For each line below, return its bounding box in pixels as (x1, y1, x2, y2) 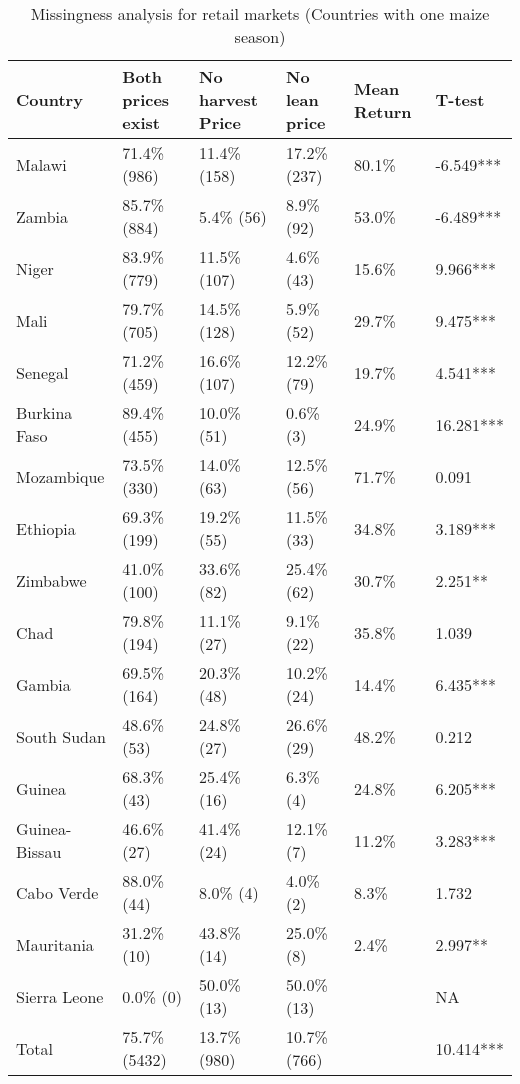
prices (122, 88, 170, 111)
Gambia (16, 672, 71, 696)
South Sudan (16, 724, 106, 748)
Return (354, 99, 412, 123)
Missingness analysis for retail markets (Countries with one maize (30, 2, 490, 25)
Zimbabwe (16, 568, 87, 592)
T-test (435, 88, 485, 111)
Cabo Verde (16, 880, 99, 904)
